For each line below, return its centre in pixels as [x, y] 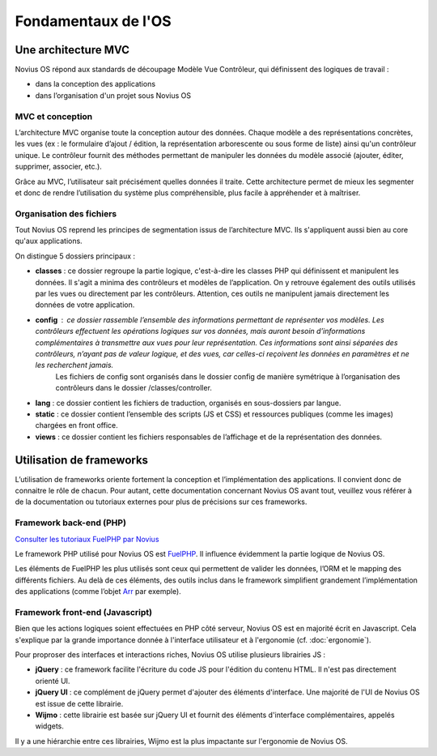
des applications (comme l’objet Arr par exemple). [98, 592]
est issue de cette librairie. [79, 703]
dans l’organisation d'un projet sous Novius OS [113, 95]
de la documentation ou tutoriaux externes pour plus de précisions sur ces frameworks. [161, 502]
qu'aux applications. [49, 241]
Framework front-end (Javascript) [84, 612]
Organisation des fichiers [66, 213]
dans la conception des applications [95, 84]
